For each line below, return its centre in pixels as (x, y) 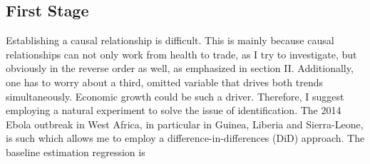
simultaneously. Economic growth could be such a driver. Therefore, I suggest (175, 96)
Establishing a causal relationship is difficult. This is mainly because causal (170, 40)
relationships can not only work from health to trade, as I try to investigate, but (181, 54)
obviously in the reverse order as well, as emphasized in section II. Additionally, (180, 68)
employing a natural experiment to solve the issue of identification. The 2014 (174, 110)
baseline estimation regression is (76, 152)
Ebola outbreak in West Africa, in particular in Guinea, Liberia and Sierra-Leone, (185, 124)
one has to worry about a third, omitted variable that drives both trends (165, 82)
